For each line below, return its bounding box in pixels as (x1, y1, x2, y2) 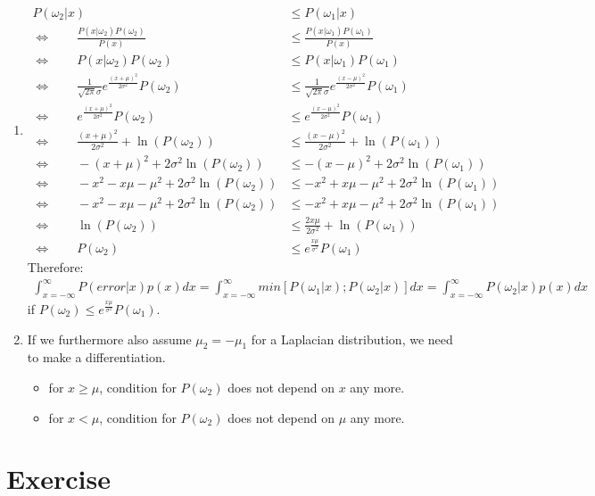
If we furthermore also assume (27, 329, 192, 348)
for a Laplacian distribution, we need (251, 329, 453, 348)
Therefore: (27, 258, 84, 277)
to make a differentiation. (27, 348, 166, 367)
